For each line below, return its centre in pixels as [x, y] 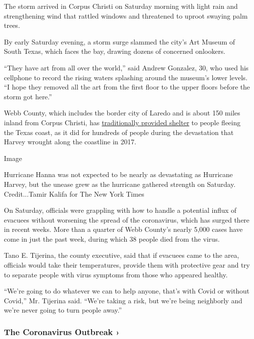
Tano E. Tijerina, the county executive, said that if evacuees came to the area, [122, 255]
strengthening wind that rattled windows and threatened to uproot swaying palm [126, 15]
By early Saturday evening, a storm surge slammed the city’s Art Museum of [120, 41]
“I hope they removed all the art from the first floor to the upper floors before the [127, 87]
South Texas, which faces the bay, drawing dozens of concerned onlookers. [115, 51]
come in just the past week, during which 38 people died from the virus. [112, 238]
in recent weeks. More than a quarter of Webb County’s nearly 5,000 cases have [123, 229]
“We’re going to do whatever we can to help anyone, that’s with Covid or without [127, 291]
